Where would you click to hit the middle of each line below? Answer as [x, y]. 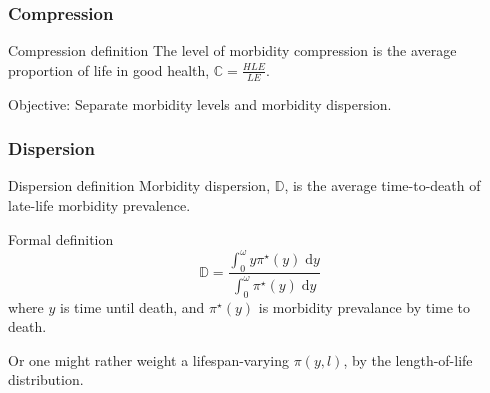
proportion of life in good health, [109, 69]
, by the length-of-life [408, 359]
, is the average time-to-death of [382, 185]
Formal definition [61, 238]
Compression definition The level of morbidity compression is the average [232, 50]
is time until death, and [132, 306]
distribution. [46, 379]
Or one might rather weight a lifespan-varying [149, 359]
